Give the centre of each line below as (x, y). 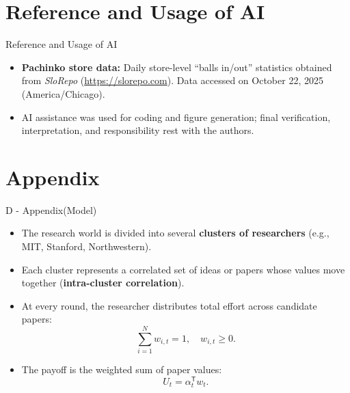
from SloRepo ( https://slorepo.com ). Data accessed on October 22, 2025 (172, 80)
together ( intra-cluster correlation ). (103, 283)
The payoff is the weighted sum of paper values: (122, 369)
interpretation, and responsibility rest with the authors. (138, 130)
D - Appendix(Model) (51, 209)
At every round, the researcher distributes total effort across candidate (169, 305)
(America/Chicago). (63, 93)
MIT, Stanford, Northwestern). (86, 246)
